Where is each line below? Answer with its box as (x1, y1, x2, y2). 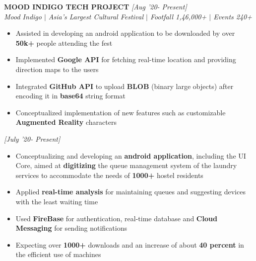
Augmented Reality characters (15, 117, 117, 127)
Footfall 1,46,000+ (150, 11, 207, 21)
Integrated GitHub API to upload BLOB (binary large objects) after (15, 81, 234, 91)
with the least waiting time (15, 196, 98, 206)
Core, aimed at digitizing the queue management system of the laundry (15, 160, 237, 171)
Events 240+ (213, 11, 253, 21)
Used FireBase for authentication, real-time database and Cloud (15, 213, 217, 223)
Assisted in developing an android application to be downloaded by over (15, 28, 235, 38)
